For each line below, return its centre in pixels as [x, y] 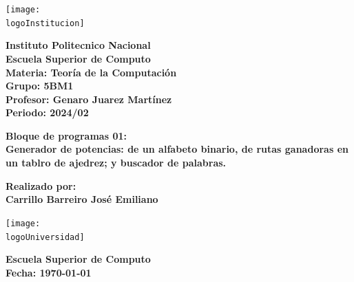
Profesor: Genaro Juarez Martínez [89, 99]
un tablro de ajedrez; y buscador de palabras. [116, 163]
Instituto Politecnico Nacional [78, 45]
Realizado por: [41, 185]
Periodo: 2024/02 [47, 112]
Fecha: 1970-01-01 [49, 272]
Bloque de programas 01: [66, 135]
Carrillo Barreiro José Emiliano [82, 199]
